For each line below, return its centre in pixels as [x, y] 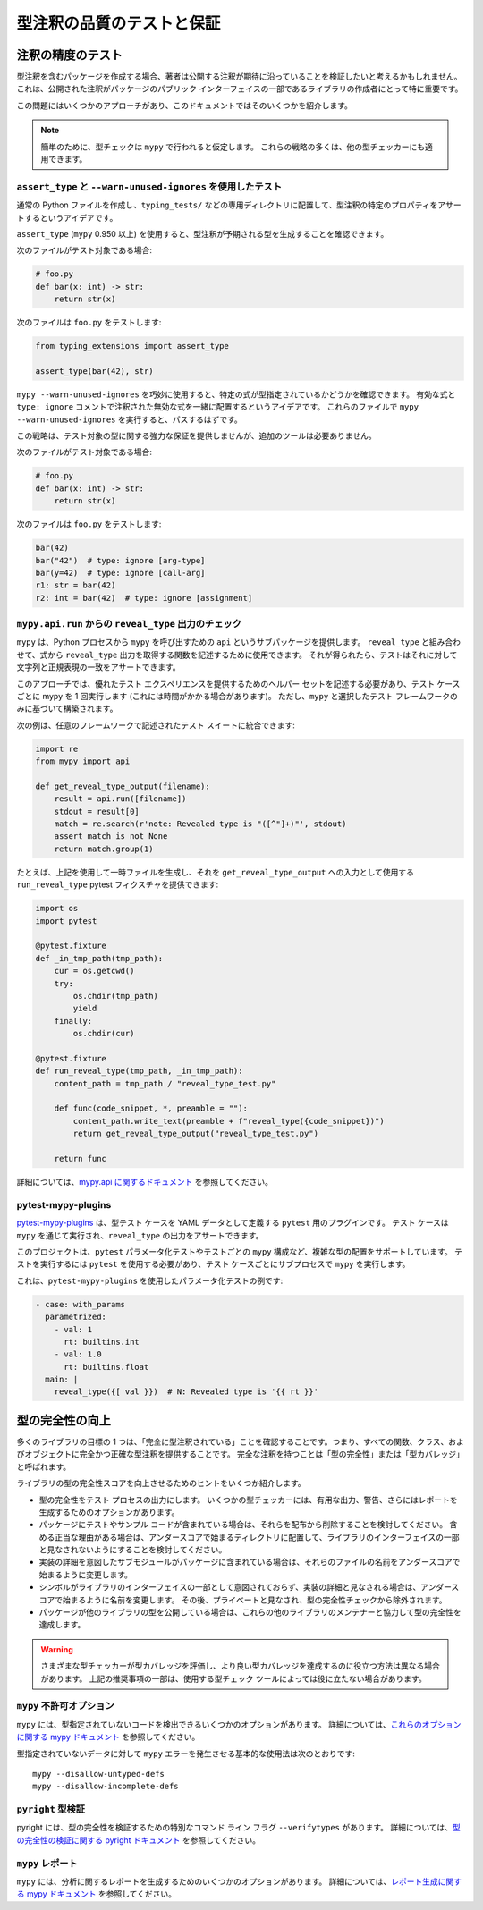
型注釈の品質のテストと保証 [119, 23]
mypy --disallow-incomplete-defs [106, 1787]
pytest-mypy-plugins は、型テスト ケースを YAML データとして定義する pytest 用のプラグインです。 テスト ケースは [233, 1223]
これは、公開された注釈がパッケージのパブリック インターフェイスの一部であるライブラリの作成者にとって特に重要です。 [240, 89]
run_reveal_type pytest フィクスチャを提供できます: [118, 884]
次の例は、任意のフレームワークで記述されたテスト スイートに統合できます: [156, 725]
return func [80, 1159]
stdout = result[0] [97, 811]
